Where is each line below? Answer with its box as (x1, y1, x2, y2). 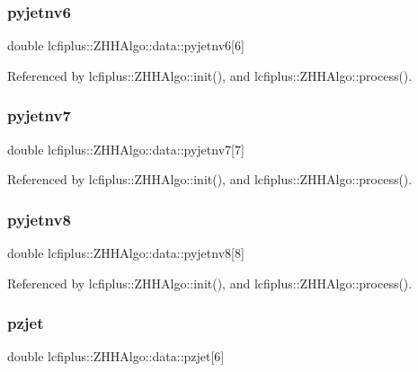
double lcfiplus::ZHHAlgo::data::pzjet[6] (7, 347, 225, 366)
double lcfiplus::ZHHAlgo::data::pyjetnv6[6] (7, 36, 245, 55)
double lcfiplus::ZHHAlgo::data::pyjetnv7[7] (7, 139, 245, 158)
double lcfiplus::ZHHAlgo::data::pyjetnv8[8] (7, 244, 245, 262)
